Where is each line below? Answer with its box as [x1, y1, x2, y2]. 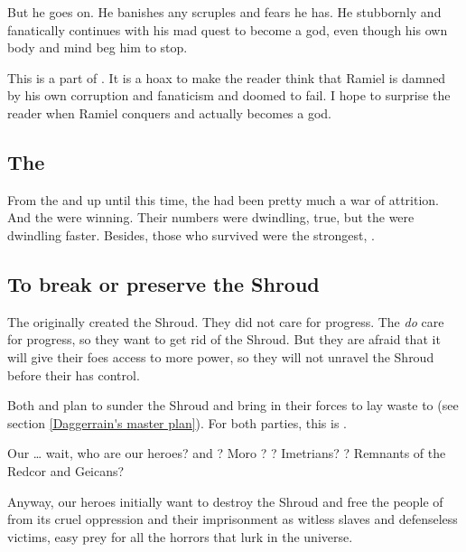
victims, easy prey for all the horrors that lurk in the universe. [7, 527, 353, 546]
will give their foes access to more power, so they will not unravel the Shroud [7, 347, 434, 366]
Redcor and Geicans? [7, 461, 125, 480]
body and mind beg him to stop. [7, 38, 188, 57]
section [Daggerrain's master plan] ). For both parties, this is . [7, 413, 347, 432]
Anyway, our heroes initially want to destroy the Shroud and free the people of [7, 491, 443, 510]
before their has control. [7, 365, 140, 384]
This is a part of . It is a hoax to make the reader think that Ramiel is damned [7, 68, 446, 87]
